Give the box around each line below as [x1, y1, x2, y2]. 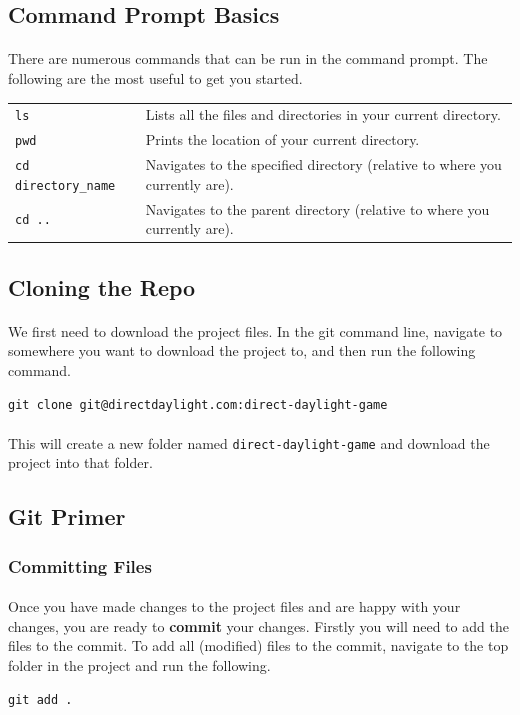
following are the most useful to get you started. [8, 67, 303, 88]
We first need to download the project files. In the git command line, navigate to [8, 320, 503, 341]
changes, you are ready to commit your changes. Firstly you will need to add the [8, 615, 509, 636]
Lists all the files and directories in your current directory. [145, 104, 501, 125]
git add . [8, 692, 73, 707]
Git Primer [8, 501, 126, 532]
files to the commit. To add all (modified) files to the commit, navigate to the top [8, 635, 509, 656]
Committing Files [8, 553, 152, 578]
